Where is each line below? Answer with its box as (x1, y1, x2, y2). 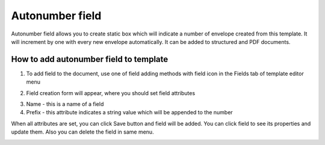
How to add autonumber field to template (11, 54, 169, 64)
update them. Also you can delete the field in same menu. (11, 128, 154, 135)
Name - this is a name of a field (26, 100, 104, 108)
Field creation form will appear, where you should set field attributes (26, 89, 196, 96)
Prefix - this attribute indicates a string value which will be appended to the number (26, 109, 233, 116)
